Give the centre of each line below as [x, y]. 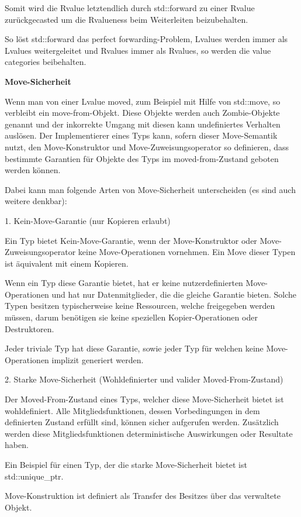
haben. [17, 445]
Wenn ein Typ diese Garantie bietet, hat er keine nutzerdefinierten [124, 283]
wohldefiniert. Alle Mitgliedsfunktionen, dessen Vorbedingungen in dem [132, 410]
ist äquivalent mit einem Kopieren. [67, 263]
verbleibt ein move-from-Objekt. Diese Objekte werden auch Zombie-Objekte [142, 113]
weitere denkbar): [36, 201]
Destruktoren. [30, 328]
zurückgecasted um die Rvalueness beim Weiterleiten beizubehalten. [127, 19]
